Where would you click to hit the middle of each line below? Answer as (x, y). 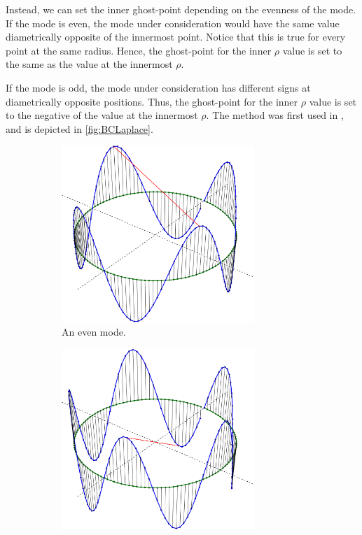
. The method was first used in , (275, 115)
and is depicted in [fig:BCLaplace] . (79, 128)
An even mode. (94, 332)
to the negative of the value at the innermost (102, 115)
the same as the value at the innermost (89, 64)
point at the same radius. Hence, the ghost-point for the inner (139, 50)
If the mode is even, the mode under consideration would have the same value (173, 23)
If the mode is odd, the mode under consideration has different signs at (158, 87)
